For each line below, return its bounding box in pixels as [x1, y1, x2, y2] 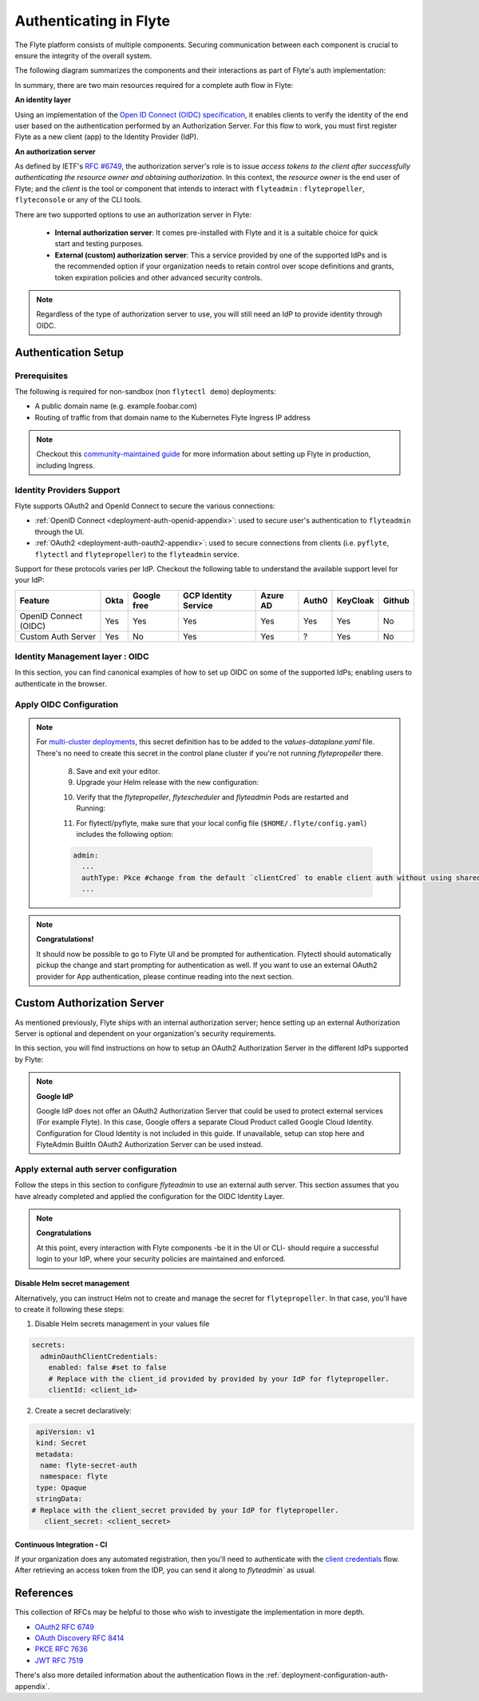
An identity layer [14, 95, 72, 105]
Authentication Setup [14, 345, 124, 359]
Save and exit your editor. [76, 767, 160, 775]
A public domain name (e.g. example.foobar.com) [34, 401, 197, 411]
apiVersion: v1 [36, 1427, 96, 1436]
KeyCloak [336, 595, 374, 606]
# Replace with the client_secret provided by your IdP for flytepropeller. [31, 1505, 339, 1515]
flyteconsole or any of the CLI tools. [14, 195, 143, 205]
